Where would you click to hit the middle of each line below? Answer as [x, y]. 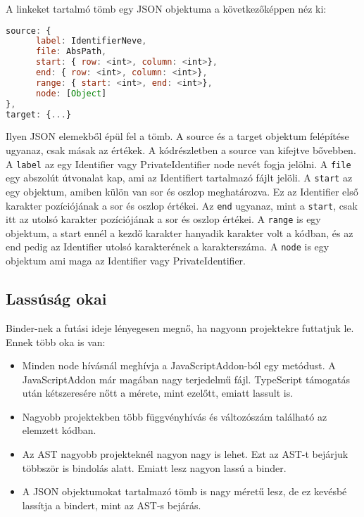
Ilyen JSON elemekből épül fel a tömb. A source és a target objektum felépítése [177, 136]
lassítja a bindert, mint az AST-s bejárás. [112, 505]
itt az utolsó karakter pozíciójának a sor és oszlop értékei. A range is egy [163, 219]
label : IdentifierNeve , [91, 41]
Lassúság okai [56, 299]
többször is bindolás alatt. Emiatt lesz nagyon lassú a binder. [154, 467]
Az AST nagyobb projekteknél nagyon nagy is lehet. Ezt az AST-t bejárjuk [185, 454]
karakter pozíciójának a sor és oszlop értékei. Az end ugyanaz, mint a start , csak [182, 205]
